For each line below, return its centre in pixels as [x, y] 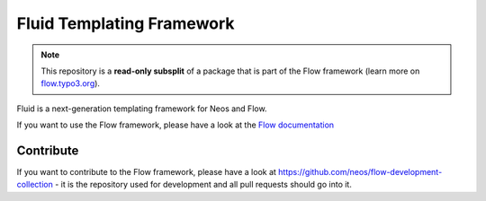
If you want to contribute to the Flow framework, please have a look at [146, 172]
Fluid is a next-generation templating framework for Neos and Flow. [142, 109]
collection [35, 185]
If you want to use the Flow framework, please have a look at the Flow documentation [175, 125]
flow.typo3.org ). [71, 83]
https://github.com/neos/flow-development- [360, 172]
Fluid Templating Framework [126, 23]
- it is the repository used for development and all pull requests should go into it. [203, 185]
